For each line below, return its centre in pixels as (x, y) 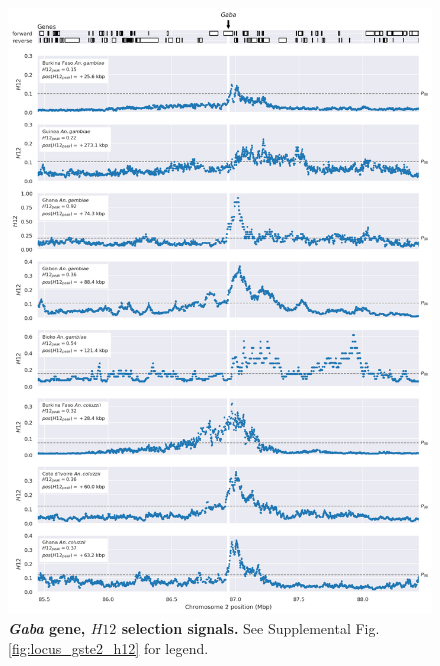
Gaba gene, (47, 627)
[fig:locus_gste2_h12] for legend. (108, 647)
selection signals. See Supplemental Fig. (250, 627)
